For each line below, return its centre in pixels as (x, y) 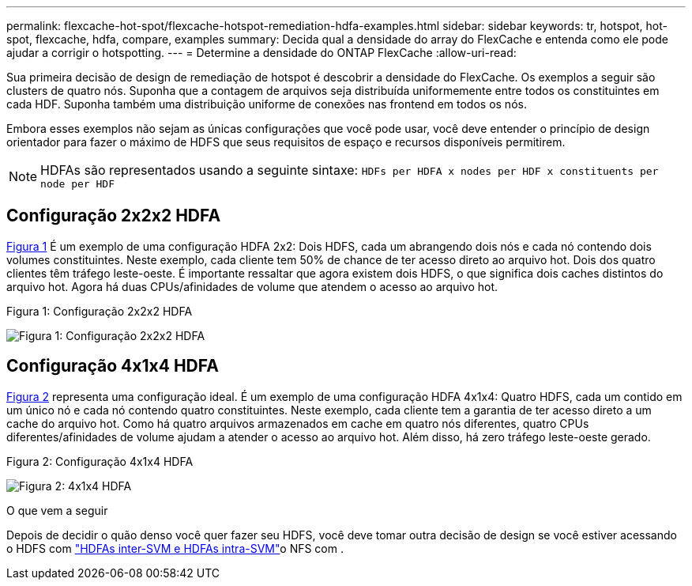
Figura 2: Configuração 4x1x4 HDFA (100, 461)
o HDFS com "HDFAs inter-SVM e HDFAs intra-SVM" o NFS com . (175, 548)
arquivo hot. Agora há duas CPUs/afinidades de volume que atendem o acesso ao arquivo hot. (252, 286)
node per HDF (77, 184)
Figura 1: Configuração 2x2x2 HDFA (100, 311)
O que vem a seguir (57, 510)
